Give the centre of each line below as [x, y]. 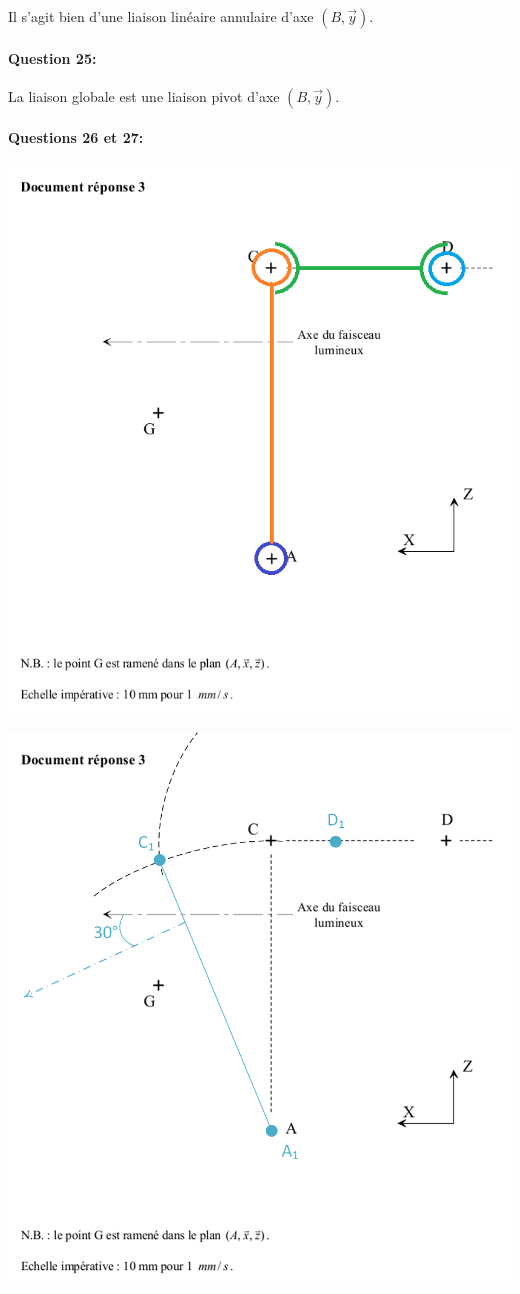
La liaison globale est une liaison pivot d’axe [144, 95]
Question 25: [52, 57]
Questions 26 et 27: [76, 137]
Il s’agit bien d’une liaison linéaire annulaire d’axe [161, 16]
